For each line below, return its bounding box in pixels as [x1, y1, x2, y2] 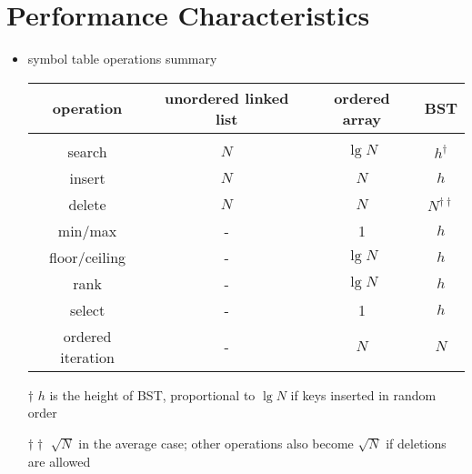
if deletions [386, 433, 447, 452]
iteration [60, 346, 115, 368]
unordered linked [164, 86, 289, 108]
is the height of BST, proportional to [49, 385, 256, 404]
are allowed [27, 451, 91, 470]
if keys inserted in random [290, 385, 437, 404]
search [67, 140, 107, 162]
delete [68, 193, 106, 215]
